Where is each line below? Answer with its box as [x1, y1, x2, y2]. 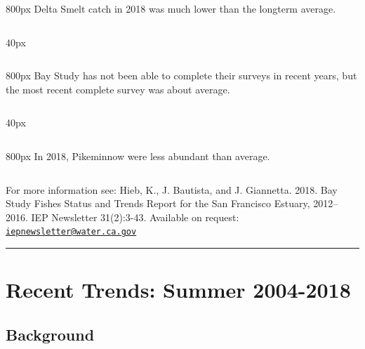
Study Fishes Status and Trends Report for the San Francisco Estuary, [6, 196, 310, 211]
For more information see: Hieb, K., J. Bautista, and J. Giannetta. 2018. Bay [6, 182, 338, 197]
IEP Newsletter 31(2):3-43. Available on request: [31, 209, 239, 224]
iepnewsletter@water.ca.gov [6, 227, 137, 237]
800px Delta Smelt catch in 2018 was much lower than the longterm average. [6, 1, 336, 15]
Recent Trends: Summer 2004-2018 [6, 275, 351, 304]
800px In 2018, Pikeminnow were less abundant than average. [6, 148, 270, 163]
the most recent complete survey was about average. [6, 81, 230, 96]
